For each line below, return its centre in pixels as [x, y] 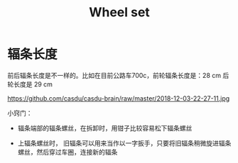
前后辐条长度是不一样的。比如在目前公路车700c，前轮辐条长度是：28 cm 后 [118, 75]
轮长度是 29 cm [30, 84]
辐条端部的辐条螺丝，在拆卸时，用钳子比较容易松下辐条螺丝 [105, 128]
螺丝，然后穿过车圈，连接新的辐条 [67, 152]
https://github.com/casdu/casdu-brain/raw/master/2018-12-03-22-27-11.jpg [119, 98]
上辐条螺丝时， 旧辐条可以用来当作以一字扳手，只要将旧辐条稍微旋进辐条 [124, 143]
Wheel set [119, 12]
